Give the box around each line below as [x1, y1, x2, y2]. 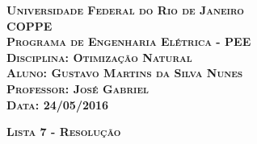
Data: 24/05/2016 [6, 96, 109, 113]
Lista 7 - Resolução [6, 123, 121, 140]
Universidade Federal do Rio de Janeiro [6, 2, 244, 18]
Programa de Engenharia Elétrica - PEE [6, 33, 251, 50]
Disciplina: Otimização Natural [6, 48, 192, 65]
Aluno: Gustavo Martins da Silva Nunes [6, 64, 243, 81]
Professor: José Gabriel [6, 80, 149, 97]
